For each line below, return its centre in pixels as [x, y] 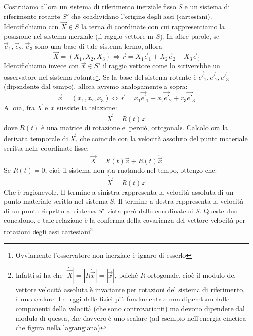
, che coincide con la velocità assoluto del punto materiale [162, 138]
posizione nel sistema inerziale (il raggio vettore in [79, 36]
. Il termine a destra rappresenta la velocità [179, 201]
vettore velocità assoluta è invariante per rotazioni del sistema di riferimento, [130, 289]
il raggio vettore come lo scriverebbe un [162, 65]
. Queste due [218, 210]
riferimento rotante [32, 16]
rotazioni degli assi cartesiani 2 [48, 230]
